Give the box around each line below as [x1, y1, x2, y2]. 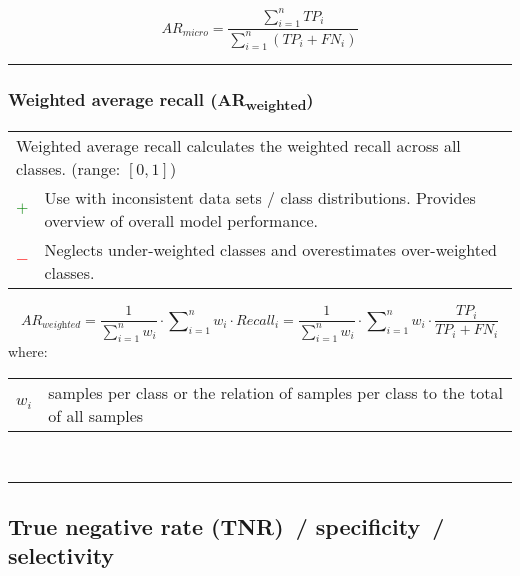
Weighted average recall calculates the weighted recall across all [16, 134, 461, 158]
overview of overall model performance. [44, 209, 318, 233]
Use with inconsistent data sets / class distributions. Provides [44, 186, 476, 210]
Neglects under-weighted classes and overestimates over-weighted [44, 238, 498, 262]
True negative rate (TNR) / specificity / [8, 510, 445, 541]
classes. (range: [16, 157, 121, 181]
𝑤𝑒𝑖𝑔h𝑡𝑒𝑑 [42, 320, 81, 331]
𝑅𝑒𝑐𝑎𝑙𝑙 [236, 313, 276, 328]
